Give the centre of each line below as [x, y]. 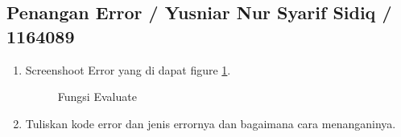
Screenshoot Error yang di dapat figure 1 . [128, 69]
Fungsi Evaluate [97, 97]
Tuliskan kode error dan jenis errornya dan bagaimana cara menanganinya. [211, 123]
